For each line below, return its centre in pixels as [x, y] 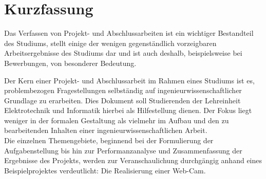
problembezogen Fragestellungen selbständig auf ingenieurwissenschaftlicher [123, 90]
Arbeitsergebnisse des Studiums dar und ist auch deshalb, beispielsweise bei [123, 53]
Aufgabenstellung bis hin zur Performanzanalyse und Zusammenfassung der [123, 150]
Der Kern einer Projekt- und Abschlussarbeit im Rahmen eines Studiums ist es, [129, 80]
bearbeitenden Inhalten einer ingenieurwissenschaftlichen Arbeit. [106, 130]
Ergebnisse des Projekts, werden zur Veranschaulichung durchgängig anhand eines [133, 160]
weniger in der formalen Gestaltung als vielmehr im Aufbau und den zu [117, 120]
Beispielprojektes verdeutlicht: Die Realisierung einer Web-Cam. [105, 170]
